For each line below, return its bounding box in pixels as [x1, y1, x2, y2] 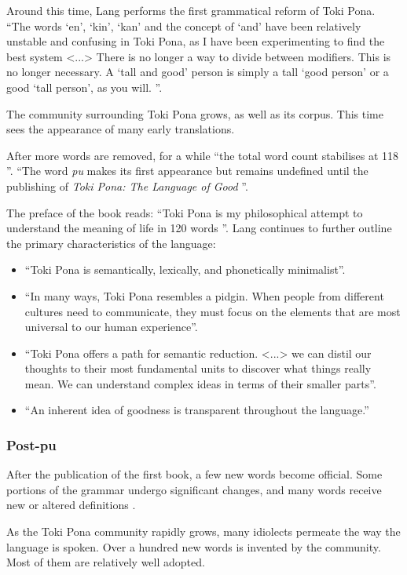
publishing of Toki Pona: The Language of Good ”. [6, 177, 248, 194]
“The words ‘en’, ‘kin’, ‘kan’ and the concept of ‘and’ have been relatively [6, 17, 361, 34]
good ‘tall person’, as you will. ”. [6, 78, 163, 95]
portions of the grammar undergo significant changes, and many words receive [6, 481, 382, 497]
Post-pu [6, 435, 57, 454]
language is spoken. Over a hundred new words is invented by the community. [6, 538, 381, 555]
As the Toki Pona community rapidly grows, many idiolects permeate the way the [6, 523, 401, 540]
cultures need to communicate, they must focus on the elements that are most [24, 303, 401, 319]
